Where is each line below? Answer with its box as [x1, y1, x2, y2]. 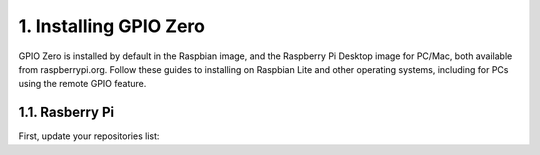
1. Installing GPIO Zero [18, 15, 205, 37]
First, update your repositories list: [18, 130, 160, 142]
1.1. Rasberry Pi [18, 104, 115, 121]
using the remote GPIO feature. [18, 78, 147, 90]
